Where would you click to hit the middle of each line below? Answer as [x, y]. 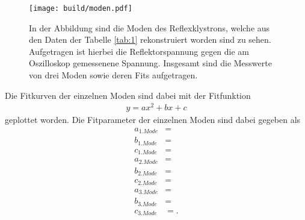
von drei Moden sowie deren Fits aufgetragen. [113, 75]
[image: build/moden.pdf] [81, 8]
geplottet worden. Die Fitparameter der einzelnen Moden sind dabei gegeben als [153, 120]
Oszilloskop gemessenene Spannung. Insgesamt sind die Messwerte [150, 63]
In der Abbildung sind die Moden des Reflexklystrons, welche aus [149, 27]
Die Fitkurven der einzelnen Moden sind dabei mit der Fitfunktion [128, 95]
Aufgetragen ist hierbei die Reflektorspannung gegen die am [139, 51]
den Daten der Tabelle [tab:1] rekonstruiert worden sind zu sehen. [150, 39]
